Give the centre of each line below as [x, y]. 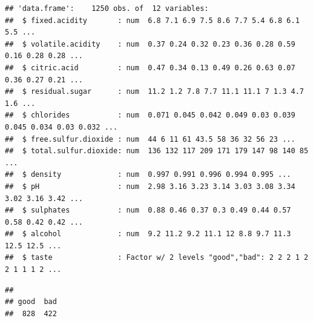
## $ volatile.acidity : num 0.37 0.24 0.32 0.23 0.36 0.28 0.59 [150, 44]
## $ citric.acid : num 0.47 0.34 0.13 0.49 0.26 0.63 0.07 [150, 68]
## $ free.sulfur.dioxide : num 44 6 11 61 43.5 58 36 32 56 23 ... [150, 139]
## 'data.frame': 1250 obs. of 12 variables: [107, 8]
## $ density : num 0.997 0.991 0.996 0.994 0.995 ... [148, 175]
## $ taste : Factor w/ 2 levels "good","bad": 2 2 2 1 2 [157, 258]
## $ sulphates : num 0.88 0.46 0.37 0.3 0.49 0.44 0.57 [148, 210]
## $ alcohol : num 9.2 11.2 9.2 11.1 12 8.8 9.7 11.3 [148, 234]
